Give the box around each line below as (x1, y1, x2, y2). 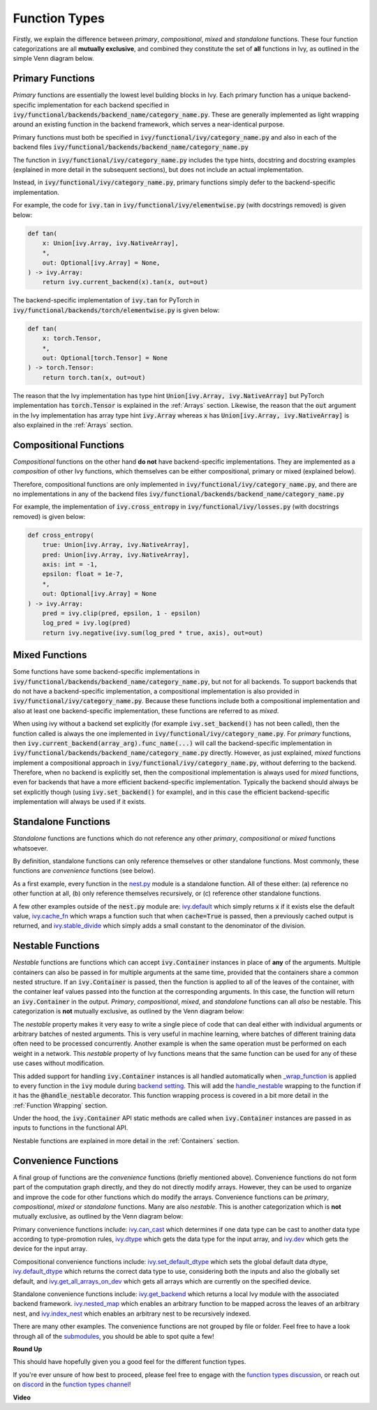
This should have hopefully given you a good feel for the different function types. (13, 1358, 246, 1366)
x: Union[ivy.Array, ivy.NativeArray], (42, 239, 179, 247)
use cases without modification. (13, 1059, 105, 1068)
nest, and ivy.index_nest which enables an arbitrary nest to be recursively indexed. (13, 1309, 251, 1318)
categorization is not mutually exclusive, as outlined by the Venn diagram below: (13, 1007, 244, 1015)
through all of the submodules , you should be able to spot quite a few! (13, 1332, 214, 1340)
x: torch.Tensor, (42, 335, 102, 342)
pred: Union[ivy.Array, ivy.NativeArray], (42, 550, 190, 559)
